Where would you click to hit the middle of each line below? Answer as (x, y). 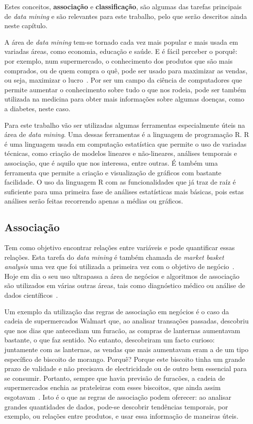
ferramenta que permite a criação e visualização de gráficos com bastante (113, 172)
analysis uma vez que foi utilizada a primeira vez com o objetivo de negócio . (119, 266)
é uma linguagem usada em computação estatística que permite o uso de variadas (126, 144)
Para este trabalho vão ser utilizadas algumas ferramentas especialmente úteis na (125, 125)
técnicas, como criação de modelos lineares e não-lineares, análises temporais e (121, 153)
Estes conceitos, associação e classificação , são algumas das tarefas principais (123, 6)
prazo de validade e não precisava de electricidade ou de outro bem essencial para (126, 368)
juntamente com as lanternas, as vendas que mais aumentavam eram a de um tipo (126, 349)
